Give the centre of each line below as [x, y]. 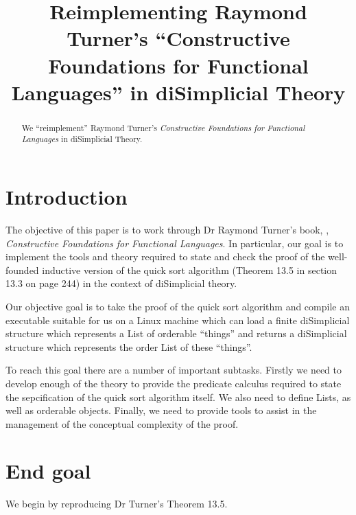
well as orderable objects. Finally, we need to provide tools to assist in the [161, 410]
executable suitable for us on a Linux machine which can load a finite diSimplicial [178, 320]
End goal [48, 471]
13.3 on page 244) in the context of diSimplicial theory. [121, 283]
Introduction [67, 197]
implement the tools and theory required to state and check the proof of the [165, 256]
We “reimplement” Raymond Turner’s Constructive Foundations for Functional [163, 127]
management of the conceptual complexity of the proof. [122, 423]
